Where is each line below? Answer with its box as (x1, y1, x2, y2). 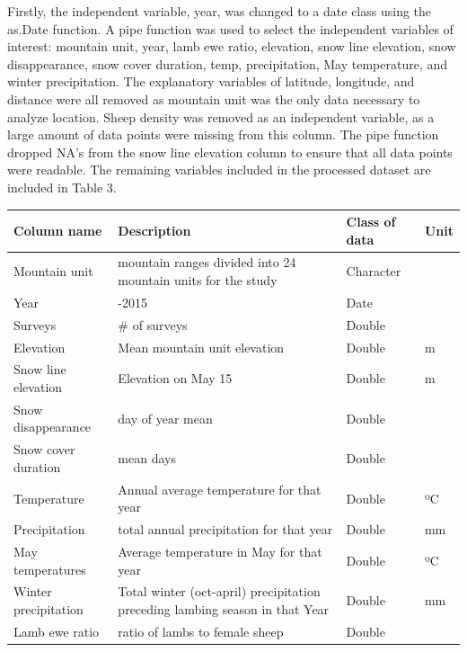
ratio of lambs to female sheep (118, 621, 284, 640)
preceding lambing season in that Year (118, 600, 330, 619)
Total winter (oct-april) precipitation (118, 582, 321, 601)
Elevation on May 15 (118, 369, 233, 388)
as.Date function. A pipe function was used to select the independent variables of (7, 19, 454, 38)
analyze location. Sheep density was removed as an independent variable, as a (7, 107, 435, 126)
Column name (13, 220, 102, 239)
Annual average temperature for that (118, 479, 322, 498)
